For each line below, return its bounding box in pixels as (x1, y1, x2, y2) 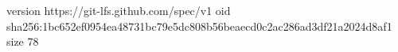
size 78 (6, 33, 39, 50)
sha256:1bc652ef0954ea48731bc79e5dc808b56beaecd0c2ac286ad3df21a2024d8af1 (6, 17, 392, 34)
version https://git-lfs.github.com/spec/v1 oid (6, 2, 231, 18)
